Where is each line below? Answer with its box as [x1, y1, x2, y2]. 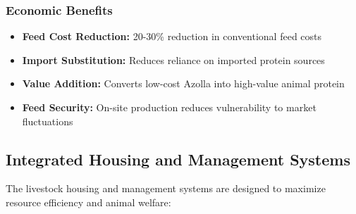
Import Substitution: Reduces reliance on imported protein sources [22, 52, 325, 67]
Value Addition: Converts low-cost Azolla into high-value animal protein [22, 76, 345, 91]
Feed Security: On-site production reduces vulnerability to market [22, 100, 317, 114]
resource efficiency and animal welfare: [6, 194, 171, 209]
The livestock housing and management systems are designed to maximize [6, 181, 326, 196]
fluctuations [22, 113, 73, 128]
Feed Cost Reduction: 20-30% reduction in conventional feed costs [22, 29, 322, 44]
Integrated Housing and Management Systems [6, 148, 350, 170]
